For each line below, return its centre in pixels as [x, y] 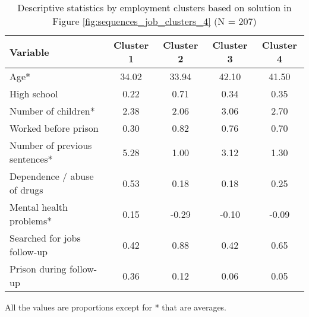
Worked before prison [54, 128]
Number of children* [52, 111]
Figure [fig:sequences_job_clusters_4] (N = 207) [154, 21]
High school [34, 93]
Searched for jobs [45, 238]
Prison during [38, 269]
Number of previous [51, 145]
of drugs [26, 190]
